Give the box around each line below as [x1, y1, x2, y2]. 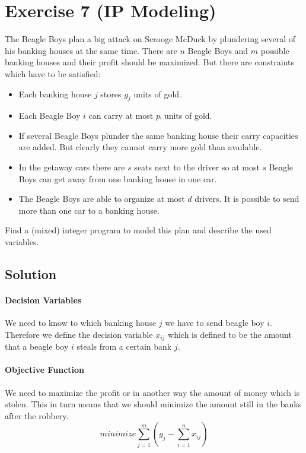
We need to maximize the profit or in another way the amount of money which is [5, 386, 300, 398]
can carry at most [88, 109, 154, 122]
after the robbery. [5, 409, 69, 422]
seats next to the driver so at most [134, 161, 260, 173]
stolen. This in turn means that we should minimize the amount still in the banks [5, 398, 302, 410]
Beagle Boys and [187, 44, 248, 56]
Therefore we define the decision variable [5, 328, 153, 340]
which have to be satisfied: [5, 67, 101, 80]
